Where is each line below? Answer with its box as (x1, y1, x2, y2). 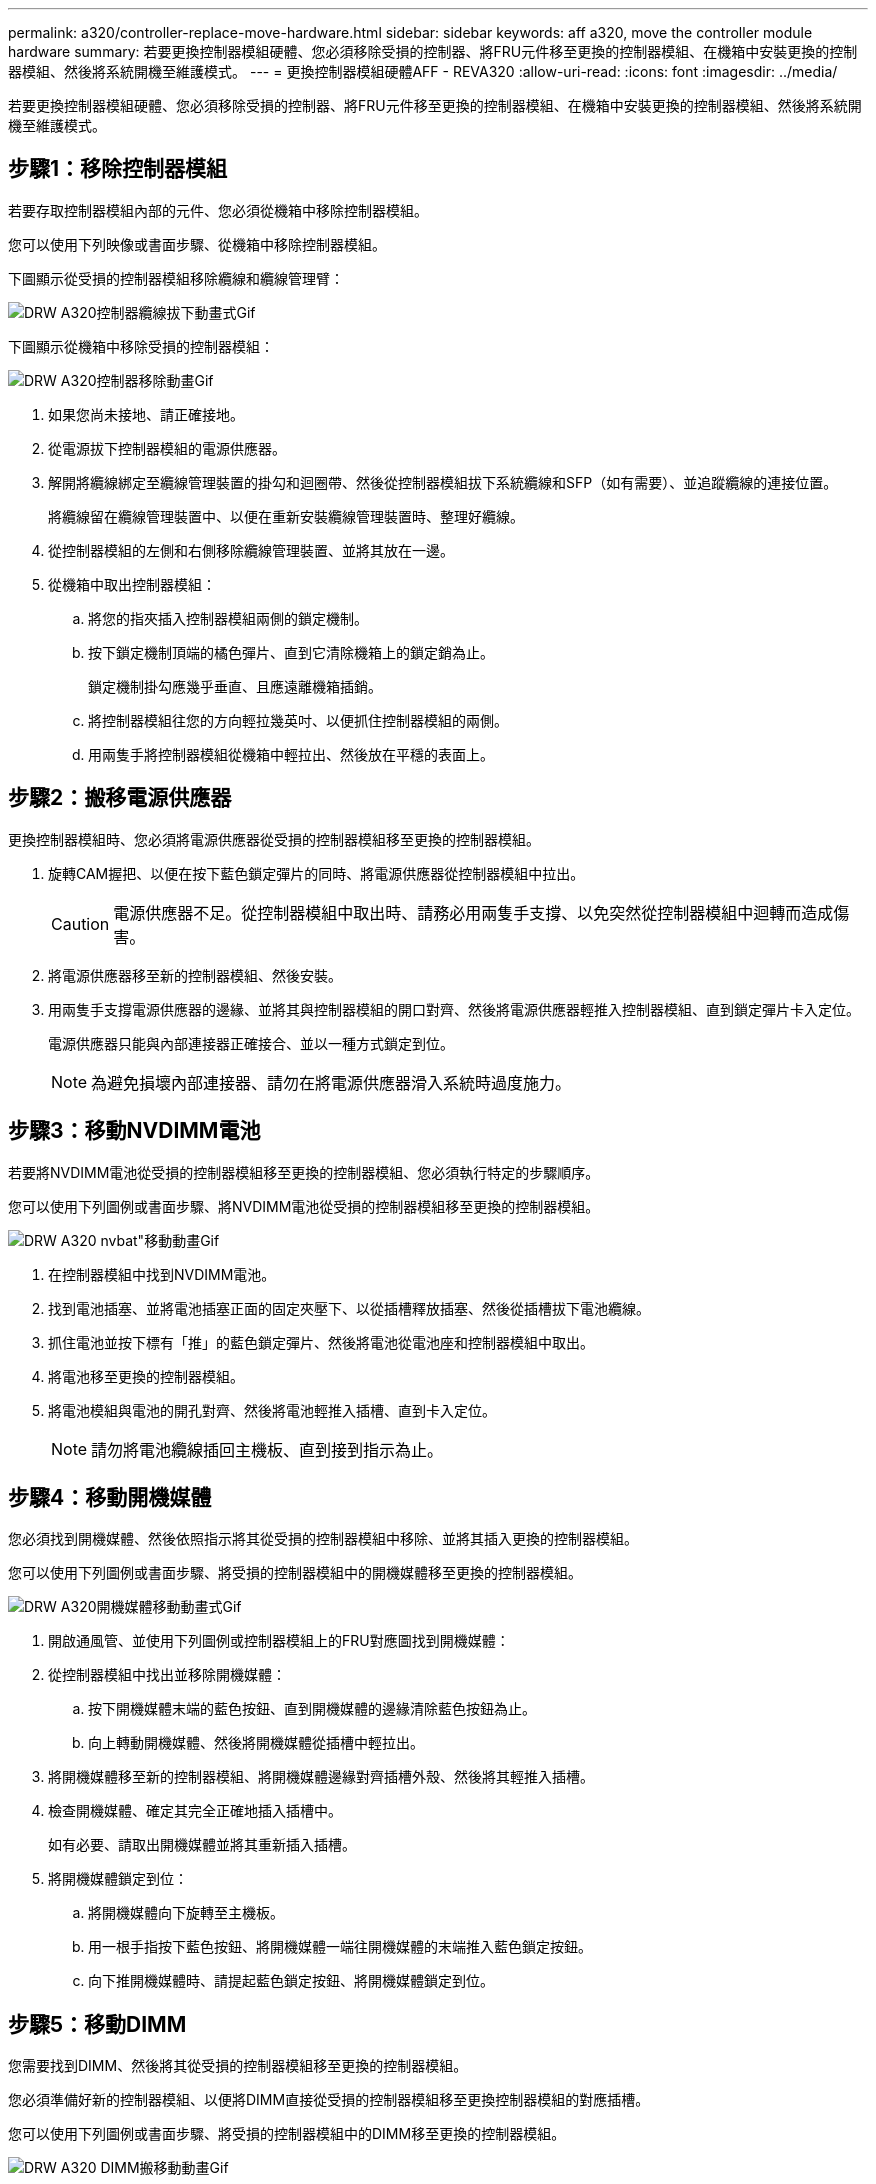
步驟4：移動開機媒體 (8, 1484, 212, 1510)
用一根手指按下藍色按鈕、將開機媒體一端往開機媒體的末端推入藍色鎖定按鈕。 (88, 1938, 592, 1956)
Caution (51, 913, 110, 934)
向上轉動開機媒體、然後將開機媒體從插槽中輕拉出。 (88, 1734, 424, 1752)
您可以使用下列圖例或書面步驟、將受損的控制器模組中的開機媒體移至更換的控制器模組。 (8, 1564, 582, 1582)
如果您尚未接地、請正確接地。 (48, 405, 244, 423)
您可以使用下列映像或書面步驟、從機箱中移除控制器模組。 (8, 235, 386, 253)
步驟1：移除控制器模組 (8, 156, 228, 182)
